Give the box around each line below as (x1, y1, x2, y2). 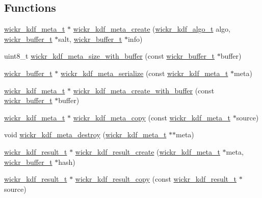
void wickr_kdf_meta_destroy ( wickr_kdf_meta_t (4, 129, 167, 140)
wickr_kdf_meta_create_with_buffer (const (73, 85, 215, 95)
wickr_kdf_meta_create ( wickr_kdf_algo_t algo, (73, 23, 230, 34)
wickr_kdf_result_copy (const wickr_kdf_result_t (75, 174, 237, 184)
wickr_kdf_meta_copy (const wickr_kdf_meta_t (73, 112, 230, 122)
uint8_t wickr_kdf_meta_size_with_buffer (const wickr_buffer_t (4, 51, 215, 61)
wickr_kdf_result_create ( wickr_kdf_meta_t (75, 146, 220, 157)
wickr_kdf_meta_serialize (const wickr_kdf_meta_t (60, 67, 228, 78)
